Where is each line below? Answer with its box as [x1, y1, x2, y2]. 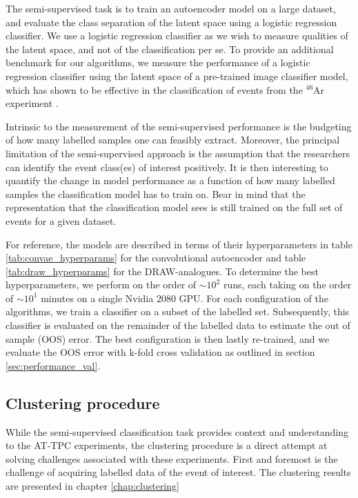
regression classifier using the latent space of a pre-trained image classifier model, [6, 68, 348, 83]
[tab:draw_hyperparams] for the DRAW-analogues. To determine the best [6, 263, 319, 278]
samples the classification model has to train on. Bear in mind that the [6, 186, 306, 201]
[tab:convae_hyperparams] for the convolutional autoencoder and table [6, 250, 306, 265]
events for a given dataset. [6, 213, 117, 228]
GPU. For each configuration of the [179, 290, 328, 305]
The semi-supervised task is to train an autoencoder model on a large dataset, [6, 1, 336, 15]
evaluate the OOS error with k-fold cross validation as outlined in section [6, 345, 315, 359]
